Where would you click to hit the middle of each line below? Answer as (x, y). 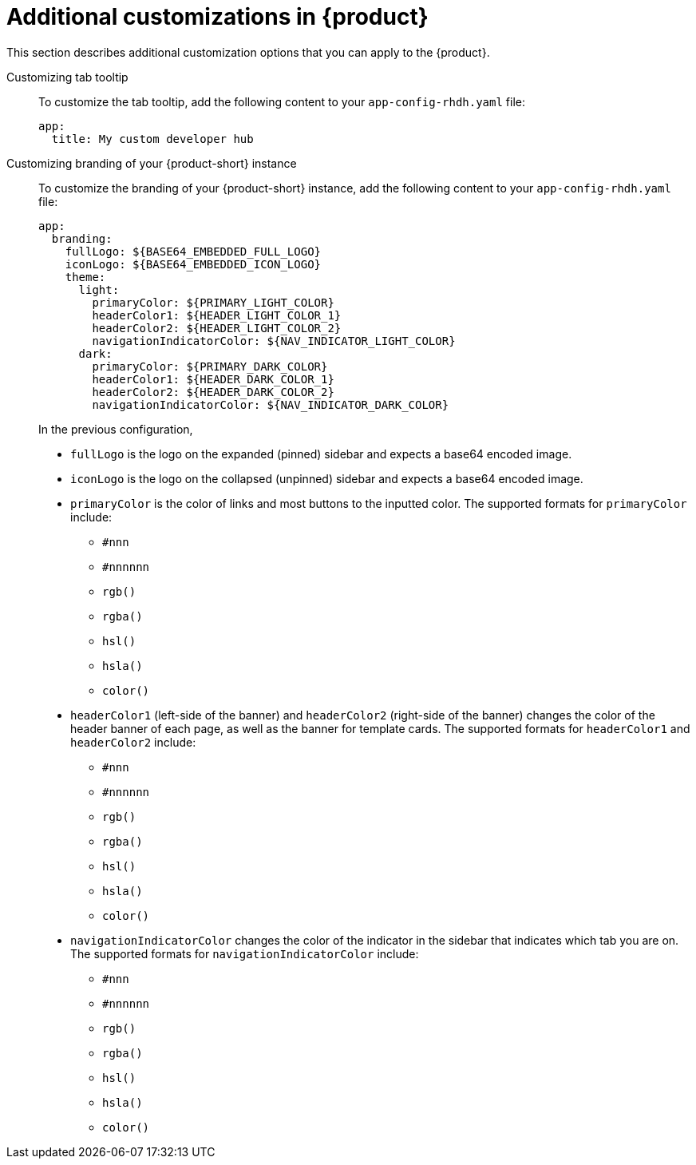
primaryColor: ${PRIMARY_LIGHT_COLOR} (213, 302)
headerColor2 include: (133, 742)
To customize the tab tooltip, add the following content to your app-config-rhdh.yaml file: (282, 101)
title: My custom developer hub (152, 139)
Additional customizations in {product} (217, 17)
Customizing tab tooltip (67, 77)
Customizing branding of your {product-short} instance (152, 163)
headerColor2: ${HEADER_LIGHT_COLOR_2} (217, 328)
